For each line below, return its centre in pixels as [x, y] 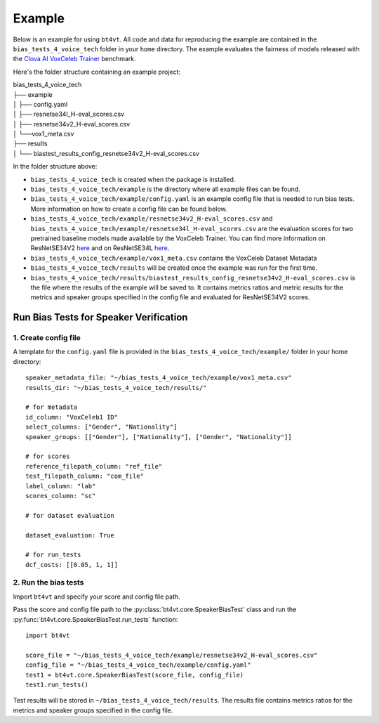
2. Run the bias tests [48, 582]
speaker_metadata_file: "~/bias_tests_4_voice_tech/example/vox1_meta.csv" [159, 378]
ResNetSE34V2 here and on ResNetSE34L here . [100, 248]
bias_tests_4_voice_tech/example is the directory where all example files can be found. [166, 189]
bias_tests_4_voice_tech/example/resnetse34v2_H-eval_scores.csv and [152, 219]
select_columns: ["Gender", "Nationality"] [101, 427]
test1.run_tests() [57, 684]
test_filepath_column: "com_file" [85, 476]
